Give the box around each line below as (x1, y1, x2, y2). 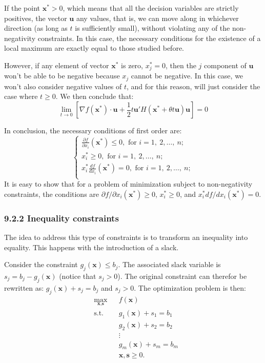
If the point (4, 3, 40, 13)
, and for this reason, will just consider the (127, 80, 260, 91)
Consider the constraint (4, 259, 78, 270)
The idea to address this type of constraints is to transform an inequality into (4, 232, 248, 243)
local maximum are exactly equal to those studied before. (4, 43, 184, 53)
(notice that (59, 271, 96, 281)
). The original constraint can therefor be (117, 271, 247, 281)
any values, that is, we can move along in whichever (76, 12, 239, 23)
